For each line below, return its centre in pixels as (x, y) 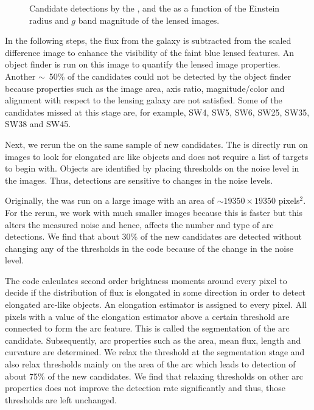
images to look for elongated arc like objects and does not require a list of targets (157, 156)
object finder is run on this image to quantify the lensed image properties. (143, 64)
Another (20, 76)
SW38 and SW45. (38, 124)
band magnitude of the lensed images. (149, 20)
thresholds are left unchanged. (61, 399)
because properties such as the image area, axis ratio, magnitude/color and (145, 88)
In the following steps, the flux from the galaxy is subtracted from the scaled (148, 40)
